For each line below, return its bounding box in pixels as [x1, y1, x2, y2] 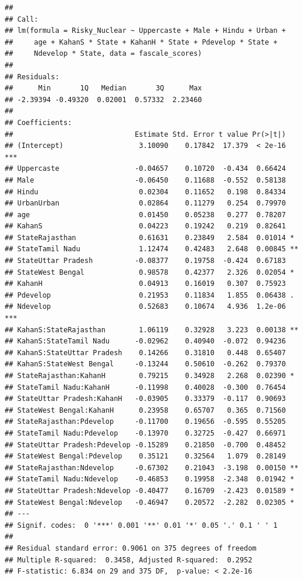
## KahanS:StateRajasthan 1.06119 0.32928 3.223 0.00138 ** [5, 325, 299, 334]
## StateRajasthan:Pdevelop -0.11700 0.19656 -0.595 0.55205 [5, 417, 286, 426]
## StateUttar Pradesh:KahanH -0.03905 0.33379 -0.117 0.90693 [5, 394, 286, 403]
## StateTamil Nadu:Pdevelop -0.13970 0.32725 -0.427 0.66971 [5, 429, 286, 437]
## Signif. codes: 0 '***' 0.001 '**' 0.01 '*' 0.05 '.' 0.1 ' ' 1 [5, 521, 278, 530]
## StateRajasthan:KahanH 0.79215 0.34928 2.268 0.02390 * [5, 372, 294, 380]
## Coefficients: [5, 118, 72, 127]
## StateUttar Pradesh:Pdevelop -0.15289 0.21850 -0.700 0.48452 [5, 440, 286, 449]
